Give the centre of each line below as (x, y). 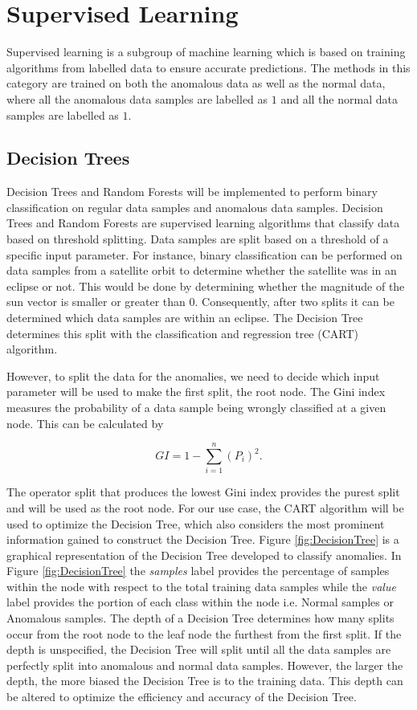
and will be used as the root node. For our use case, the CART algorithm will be (205, 507)
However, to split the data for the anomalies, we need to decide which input (193, 375)
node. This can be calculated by (85, 423)
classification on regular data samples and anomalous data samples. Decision (195, 207)
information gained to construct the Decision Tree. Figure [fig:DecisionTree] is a (203, 539)
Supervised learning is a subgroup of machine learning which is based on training (206, 52)
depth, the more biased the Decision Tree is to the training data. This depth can (205, 681)
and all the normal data (339, 98)
